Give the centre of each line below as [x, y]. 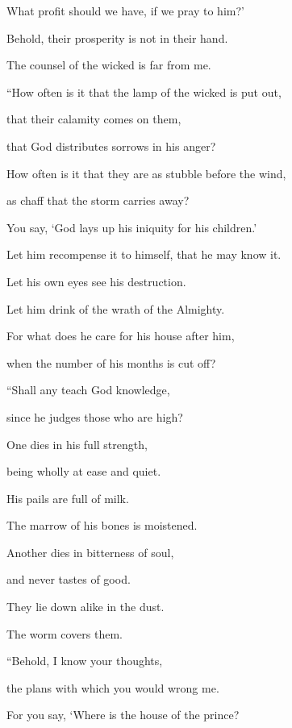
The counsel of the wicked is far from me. [109, 65]
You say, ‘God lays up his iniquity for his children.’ [132, 227]
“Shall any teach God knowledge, [88, 390]
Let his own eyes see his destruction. [96, 281]
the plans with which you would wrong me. [113, 687]
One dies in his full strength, [77, 444]
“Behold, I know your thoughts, [85, 661]
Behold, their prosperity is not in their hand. [117, 37]
